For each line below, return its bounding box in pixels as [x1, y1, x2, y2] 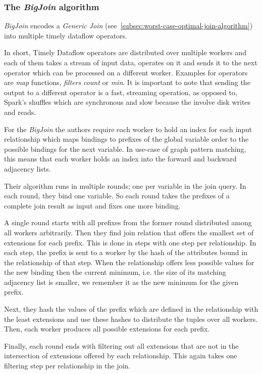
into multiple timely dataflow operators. [4, 30, 128, 40]
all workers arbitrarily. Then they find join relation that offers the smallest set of [4, 227, 254, 237]
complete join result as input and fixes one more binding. [4, 200, 181, 211]
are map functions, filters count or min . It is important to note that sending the [4, 77, 250, 88]
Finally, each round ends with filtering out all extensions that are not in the [4, 340, 239, 351]
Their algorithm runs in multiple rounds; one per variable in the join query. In [4, 180, 246, 191]
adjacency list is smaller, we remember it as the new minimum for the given [4, 276, 239, 287]
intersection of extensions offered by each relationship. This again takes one [4, 350, 237, 361]
